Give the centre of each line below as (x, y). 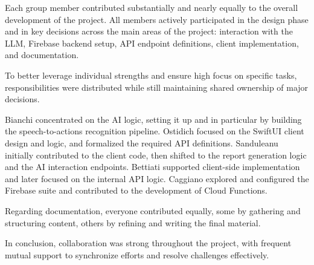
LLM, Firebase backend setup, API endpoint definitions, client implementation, (152, 43)
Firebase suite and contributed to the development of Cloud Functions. (136, 190)
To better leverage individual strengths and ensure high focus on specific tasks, (151, 75)
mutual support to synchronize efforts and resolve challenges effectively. (137, 254)
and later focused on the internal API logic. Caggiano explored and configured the (157, 178)
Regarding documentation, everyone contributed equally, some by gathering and (153, 210)
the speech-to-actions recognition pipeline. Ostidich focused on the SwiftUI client (155, 131)
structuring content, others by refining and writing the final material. (133, 222)
